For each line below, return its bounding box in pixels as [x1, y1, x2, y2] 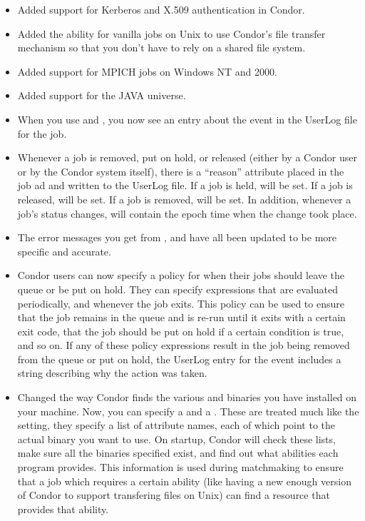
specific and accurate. [17, 243, 111, 258]
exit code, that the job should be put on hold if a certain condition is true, [17, 323, 344, 338]
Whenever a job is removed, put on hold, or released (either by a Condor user [17, 150, 357, 165]
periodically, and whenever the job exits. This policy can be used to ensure [17, 295, 344, 310]
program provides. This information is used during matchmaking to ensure [17, 460, 344, 475]
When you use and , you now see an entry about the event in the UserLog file [17, 111, 357, 126]
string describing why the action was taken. [17, 365, 207, 380]
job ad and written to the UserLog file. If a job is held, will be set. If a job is [17, 178, 353, 193]
